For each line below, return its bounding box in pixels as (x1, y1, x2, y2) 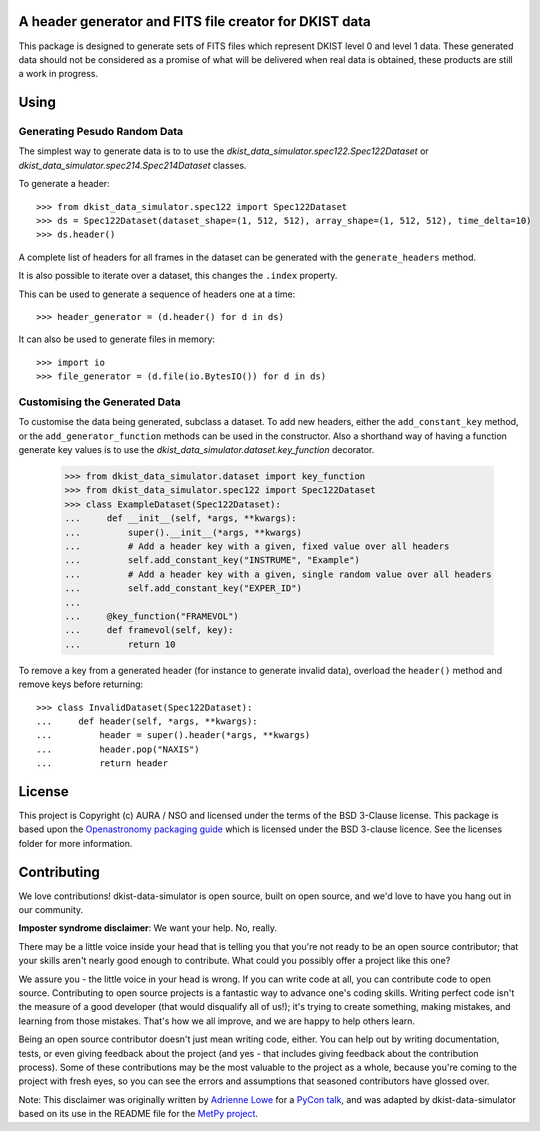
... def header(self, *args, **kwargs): (36, 715, 259, 727)
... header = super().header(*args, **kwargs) (36, 730, 311, 741)
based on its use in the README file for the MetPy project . (18, 1108, 259, 1120)
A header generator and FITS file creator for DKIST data (18, 13, 372, 30)
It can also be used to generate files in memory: (18, 333, 215, 345)
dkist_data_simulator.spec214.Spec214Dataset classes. (18, 159, 247, 171)
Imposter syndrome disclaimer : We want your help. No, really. (18, 922, 278, 934)
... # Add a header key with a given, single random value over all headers (64, 568, 492, 580)
